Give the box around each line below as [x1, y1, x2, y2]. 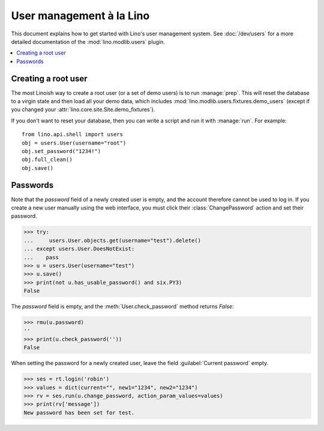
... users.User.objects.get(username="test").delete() [23, 237, 201, 244]
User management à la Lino [11, 9, 150, 22]
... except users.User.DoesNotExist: [23, 246, 135, 252]
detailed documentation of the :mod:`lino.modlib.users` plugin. [11, 38, 165, 45]
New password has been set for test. [23, 409, 135, 416]
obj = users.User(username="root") [22, 139, 127, 146]
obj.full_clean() [22, 156, 73, 163]
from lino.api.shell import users [22, 131, 123, 138]
